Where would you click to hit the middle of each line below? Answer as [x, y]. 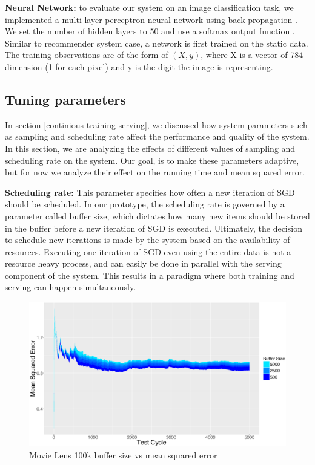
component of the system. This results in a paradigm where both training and [150, 275]
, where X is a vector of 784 [252, 55]
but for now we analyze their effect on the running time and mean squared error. [155, 172]
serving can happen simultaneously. [71, 287]
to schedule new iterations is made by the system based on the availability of [148, 240]
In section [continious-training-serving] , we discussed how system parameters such [156, 124]
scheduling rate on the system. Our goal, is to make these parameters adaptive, [152, 160]
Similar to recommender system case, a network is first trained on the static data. [157, 43]
